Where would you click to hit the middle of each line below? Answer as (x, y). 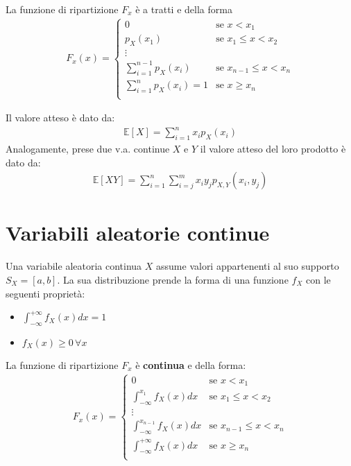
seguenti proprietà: (45, 293)
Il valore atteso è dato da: (60, 118)
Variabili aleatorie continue (138, 233)
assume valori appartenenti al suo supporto (248, 266)
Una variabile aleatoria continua (74, 266)
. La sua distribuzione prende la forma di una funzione (173, 280)
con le (318, 280)
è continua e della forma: (191, 365)
